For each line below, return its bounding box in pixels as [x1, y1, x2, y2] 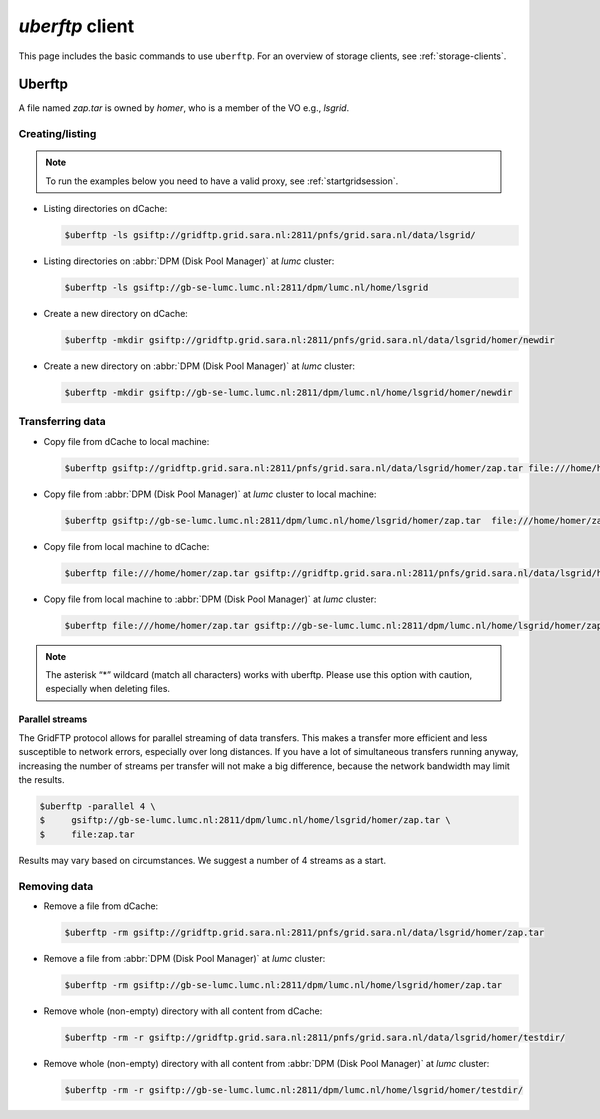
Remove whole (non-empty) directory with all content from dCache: [43, 1005, 323, 1017]
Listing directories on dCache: [43, 203, 168, 215]
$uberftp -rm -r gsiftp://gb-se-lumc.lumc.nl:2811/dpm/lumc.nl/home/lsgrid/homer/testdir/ [64, 1084, 524, 1095]
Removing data [18, 879, 94, 893]
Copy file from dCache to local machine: [43, 435, 210, 447]
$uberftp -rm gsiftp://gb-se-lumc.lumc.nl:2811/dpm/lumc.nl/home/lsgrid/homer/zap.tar [64, 979, 503, 990]
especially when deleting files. [45, 683, 170, 695]
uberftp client [18, 15, 135, 37]
